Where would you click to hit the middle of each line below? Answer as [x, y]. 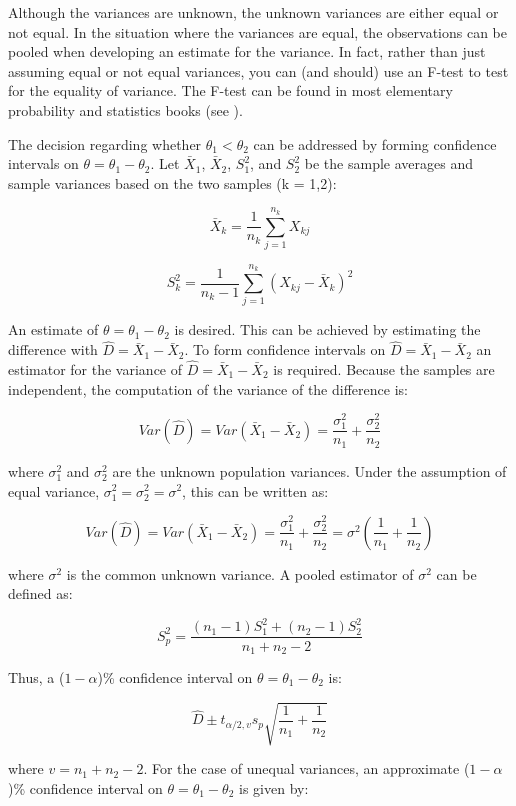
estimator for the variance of [95, 369]
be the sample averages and [388, 163]
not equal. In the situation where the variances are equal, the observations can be [257, 31]
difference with [53, 349]
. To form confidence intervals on [285, 349]
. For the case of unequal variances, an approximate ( [306, 768]
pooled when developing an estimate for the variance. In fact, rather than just [247, 51]
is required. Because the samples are [384, 369]
